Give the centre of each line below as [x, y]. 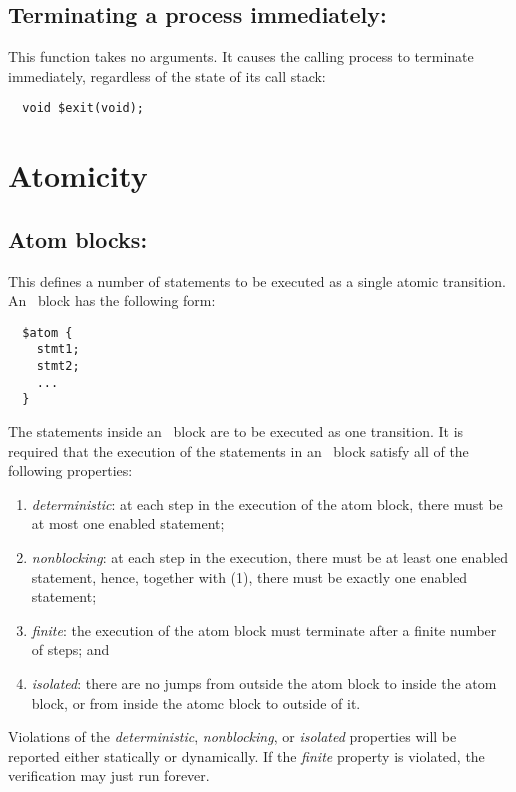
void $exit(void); [83, 108]
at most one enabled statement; [128, 523]
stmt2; [58, 366]
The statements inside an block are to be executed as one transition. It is [236, 431]
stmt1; [58, 349]
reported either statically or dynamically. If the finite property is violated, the [246, 755]
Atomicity [78, 175]
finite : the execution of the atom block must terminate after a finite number [264, 629]
